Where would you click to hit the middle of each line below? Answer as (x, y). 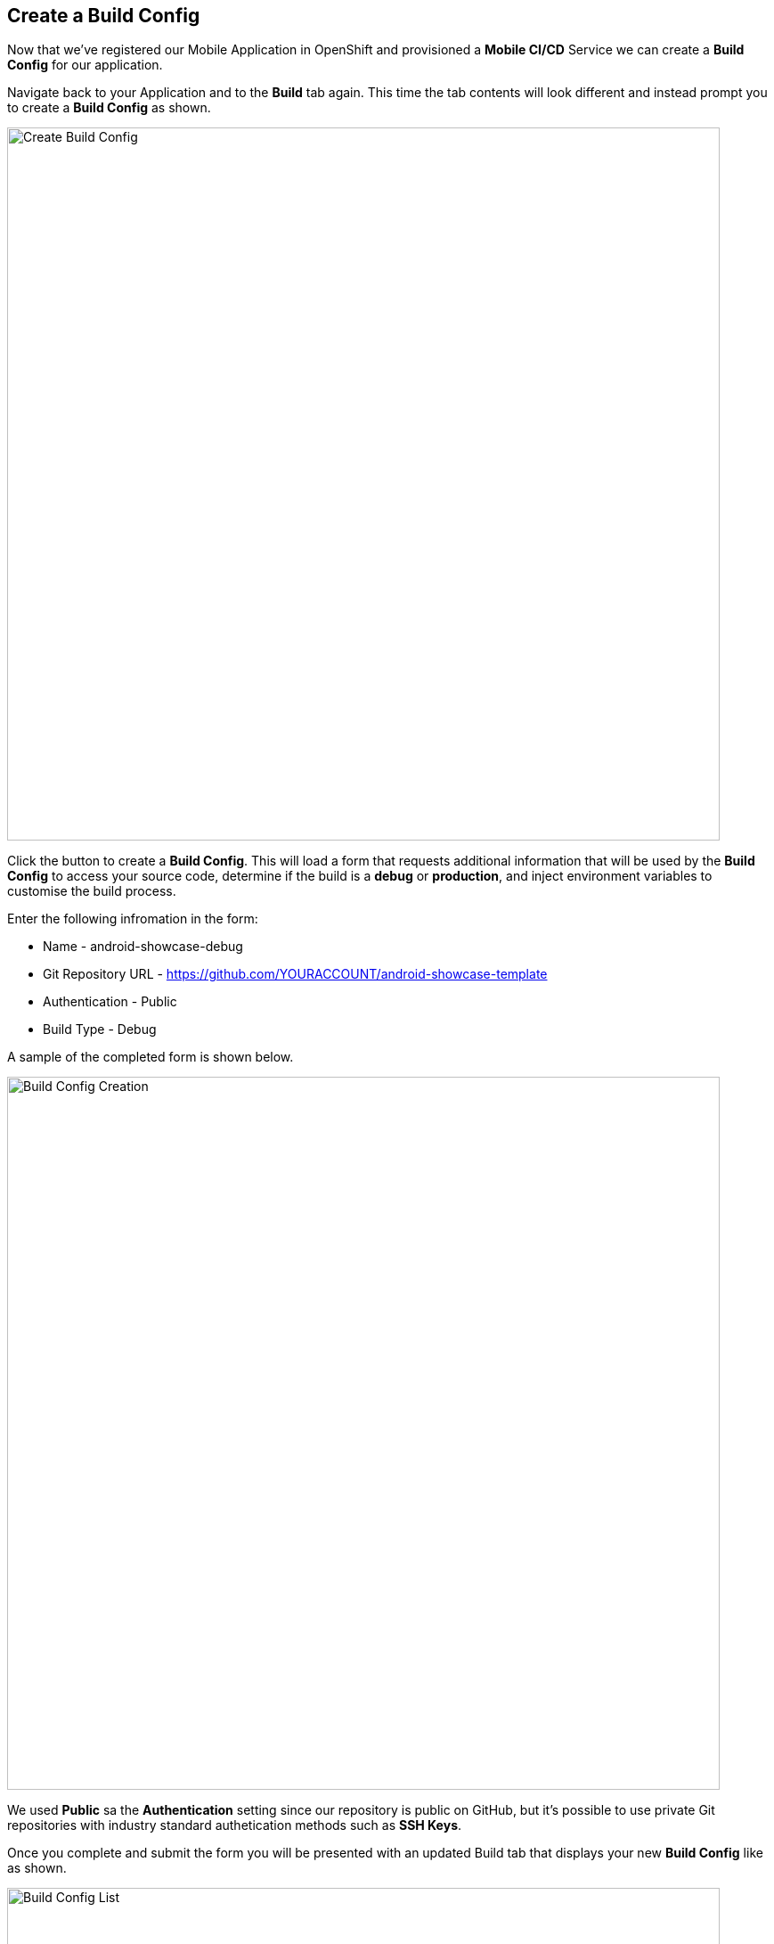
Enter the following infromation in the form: (133, 919)
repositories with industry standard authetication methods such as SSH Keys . (235, 1825)
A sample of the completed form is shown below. (151, 1057)
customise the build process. (92, 891)
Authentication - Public (110, 1002)
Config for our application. (85, 65)
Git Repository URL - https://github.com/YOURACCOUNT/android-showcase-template (295, 974)
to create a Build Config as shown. (109, 108)
